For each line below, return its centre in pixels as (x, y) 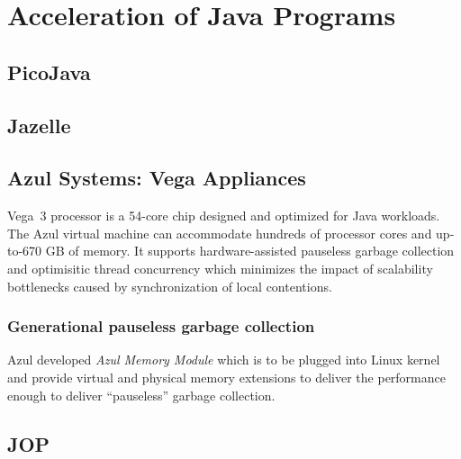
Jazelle (39, 125)
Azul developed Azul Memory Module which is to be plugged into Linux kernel (224, 360)
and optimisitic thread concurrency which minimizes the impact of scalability (220, 268)
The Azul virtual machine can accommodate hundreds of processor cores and (220, 233)
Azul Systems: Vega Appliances (157, 178)
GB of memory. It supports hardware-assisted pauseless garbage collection (250, 251)
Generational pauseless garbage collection (161, 326)
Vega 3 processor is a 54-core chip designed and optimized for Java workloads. (224, 216)
